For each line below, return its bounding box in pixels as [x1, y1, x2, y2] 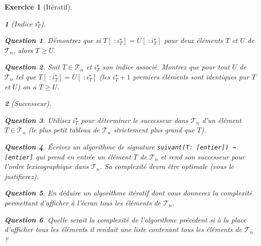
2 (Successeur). [5, 98, 52, 108]
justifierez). [5, 170, 39, 181]
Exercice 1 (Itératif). [5, 1, 73, 11]
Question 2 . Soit [5, 61, 60, 72]
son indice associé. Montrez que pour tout [102, 61, 230, 72]
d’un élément [202, 114, 241, 125]
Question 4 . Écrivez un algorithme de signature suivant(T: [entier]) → [5, 141, 236, 151]
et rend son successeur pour [160, 151, 245, 161]
